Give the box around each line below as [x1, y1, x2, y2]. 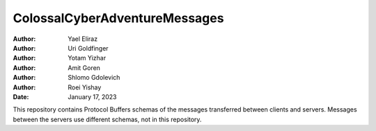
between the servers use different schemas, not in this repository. [13, 115, 202, 123]
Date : [13, 92, 29, 101]
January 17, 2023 [68, 92, 117, 101]
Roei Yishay [68, 83, 102, 91]
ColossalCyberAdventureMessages [13, 10, 224, 26]
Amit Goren [68, 63, 101, 72]
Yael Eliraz [68, 35, 97, 43]
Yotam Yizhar [68, 54, 107, 62]
